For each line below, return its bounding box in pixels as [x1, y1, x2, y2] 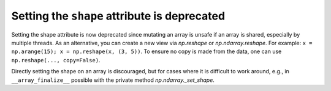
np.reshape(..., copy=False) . [11, 56, 101, 64]
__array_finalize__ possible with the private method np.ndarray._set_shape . [11, 76, 215, 84]
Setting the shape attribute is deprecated [11, 9, 226, 23]
